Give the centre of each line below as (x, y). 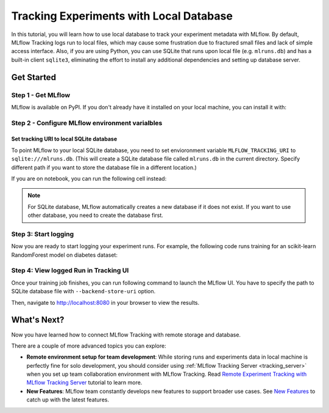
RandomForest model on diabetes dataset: (65, 255)
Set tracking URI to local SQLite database (64, 139)
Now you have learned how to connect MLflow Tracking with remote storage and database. (126, 334)
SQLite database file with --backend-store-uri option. (83, 291)
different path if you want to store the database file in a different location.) (104, 167)
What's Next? (38, 320)
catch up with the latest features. (68, 400)
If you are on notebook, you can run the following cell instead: (89, 178)
